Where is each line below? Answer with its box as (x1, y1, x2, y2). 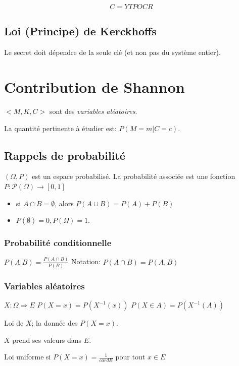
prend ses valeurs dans (12, 334, 82, 345)
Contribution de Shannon (4, 76, 185, 97)
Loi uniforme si (4, 351, 51, 362)
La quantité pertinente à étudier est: (4, 123, 117, 133)
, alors (55, 198, 74, 208)
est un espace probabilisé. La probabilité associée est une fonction (32, 171, 235, 181)
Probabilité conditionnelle (4, 236, 112, 249)
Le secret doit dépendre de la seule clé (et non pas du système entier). (4, 47, 221, 57)
